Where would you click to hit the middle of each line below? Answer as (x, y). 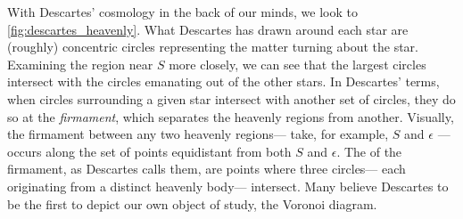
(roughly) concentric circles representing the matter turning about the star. (213, 47)
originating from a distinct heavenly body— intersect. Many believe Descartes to (228, 186)
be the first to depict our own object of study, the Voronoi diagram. (192, 203)
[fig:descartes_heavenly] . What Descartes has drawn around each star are (208, 29)
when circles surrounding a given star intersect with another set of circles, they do (231, 98)
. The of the (369, 151)
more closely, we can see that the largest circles (298, 64)
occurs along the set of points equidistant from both (149, 151)
